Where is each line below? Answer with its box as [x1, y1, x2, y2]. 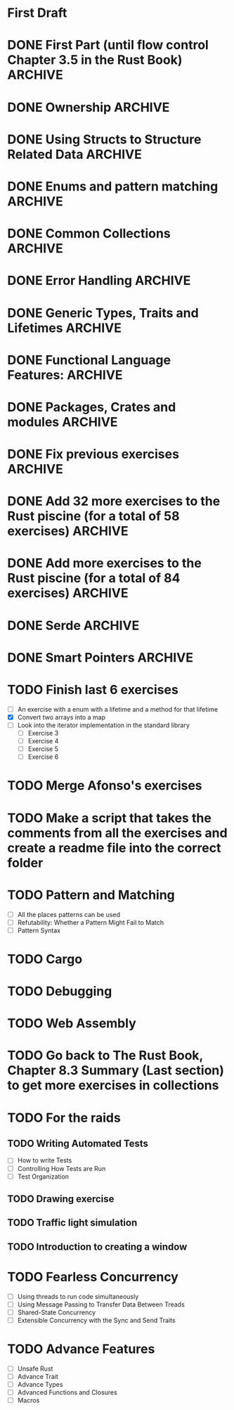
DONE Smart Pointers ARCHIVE [7, 649, 193, 665]
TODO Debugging [7, 983, 112, 999]
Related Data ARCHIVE [7, 146, 142, 162]
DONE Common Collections [7, 226, 171, 242]
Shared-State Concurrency [17, 1308, 96, 1316]
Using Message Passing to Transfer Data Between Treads [17, 1300, 185, 1309]
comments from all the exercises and [7, 825, 228, 841]
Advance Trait [17, 1372, 58, 1380]
